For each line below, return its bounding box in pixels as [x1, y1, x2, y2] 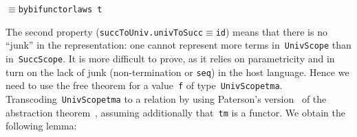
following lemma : [6, 119, 77, 133]
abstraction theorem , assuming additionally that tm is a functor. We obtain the [6, 105, 345, 119]
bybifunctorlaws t [18, 5, 102, 14]
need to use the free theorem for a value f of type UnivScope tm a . [6, 78, 283, 92]
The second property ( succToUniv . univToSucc [6, 24, 204, 38]
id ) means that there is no [215, 24, 327, 38]
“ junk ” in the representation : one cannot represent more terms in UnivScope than [6, 38, 351, 52]
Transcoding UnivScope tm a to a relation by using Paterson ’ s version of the [6, 91, 327, 105]
